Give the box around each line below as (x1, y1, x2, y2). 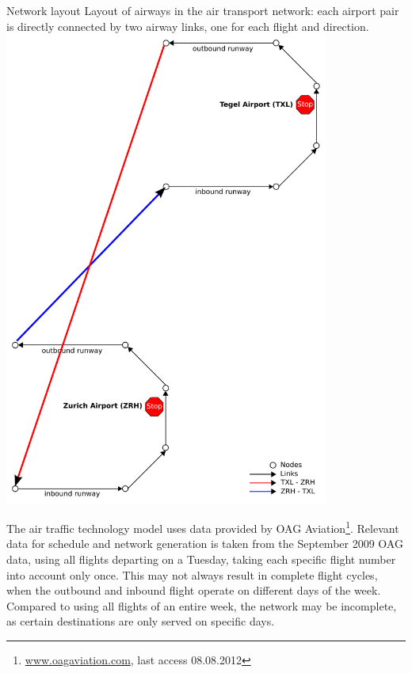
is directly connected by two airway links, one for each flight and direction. (6, 17, 369, 34)
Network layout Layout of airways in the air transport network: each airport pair (6, 2, 399, 18)
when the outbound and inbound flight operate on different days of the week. (6, 582, 381, 599)
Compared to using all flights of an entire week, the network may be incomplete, (6, 597, 397, 614)
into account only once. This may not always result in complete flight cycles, (6, 566, 378, 583)
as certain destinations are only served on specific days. (6, 613, 275, 629)
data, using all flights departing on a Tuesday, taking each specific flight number (6, 550, 396, 567)
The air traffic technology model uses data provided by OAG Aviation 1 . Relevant (6, 518, 399, 536)
